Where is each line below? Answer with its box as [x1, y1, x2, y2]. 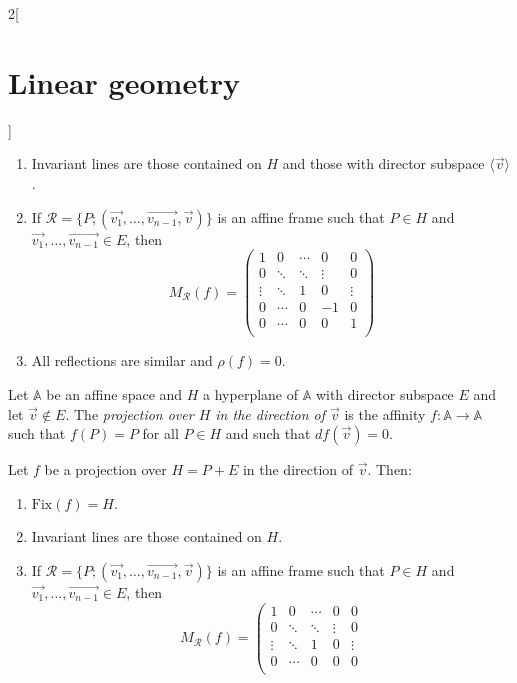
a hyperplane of [203, 383, 299, 404]
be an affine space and [46, 383, 183, 404]
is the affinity [344, 403, 426, 424]
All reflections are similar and [31, 350, 213, 371]
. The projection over [65, 403, 194, 424]
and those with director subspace [282, 153, 485, 174]
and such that [225, 423, 311, 444]
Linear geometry [8, 61, 240, 102]
